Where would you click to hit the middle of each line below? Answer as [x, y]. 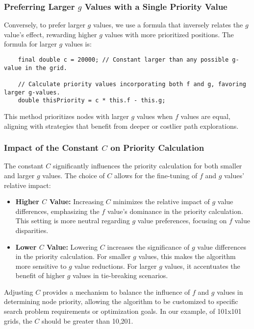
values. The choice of [74, 175]
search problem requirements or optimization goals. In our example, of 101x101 [123, 311]
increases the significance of [148, 247]
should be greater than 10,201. [88, 320]
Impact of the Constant [51, 148]
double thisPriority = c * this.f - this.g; [92, 101]
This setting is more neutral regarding [73, 221]
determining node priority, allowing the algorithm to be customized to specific [121, 301]
